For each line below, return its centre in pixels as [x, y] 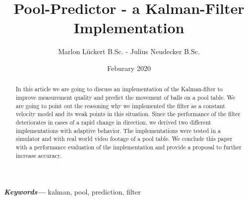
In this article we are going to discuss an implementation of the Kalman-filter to [119, 89]
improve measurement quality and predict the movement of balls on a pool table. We [125, 97]
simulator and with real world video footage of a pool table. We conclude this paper [124, 139]
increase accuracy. [39, 155]
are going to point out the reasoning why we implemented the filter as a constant [120, 105]
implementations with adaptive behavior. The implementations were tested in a [118, 130]
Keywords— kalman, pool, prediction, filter [72, 192]
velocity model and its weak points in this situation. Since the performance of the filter [128, 114]
